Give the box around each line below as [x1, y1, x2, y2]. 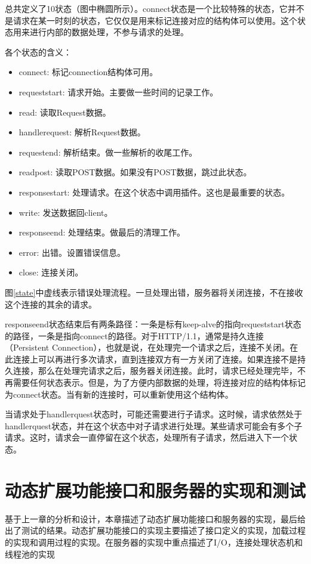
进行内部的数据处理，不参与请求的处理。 [29, 26, 189, 38]
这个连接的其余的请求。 [5, 298, 97, 310]
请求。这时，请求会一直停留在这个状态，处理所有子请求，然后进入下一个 [5, 431, 289, 444]
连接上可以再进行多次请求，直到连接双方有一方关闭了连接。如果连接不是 [13, 352, 297, 365]
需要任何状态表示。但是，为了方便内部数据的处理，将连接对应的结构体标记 [13, 376, 306, 389]
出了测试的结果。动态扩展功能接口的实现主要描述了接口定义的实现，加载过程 [5, 524, 306, 537]
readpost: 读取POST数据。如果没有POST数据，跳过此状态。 [19, 166, 252, 178]
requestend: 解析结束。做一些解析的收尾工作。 [19, 145, 198, 158]
